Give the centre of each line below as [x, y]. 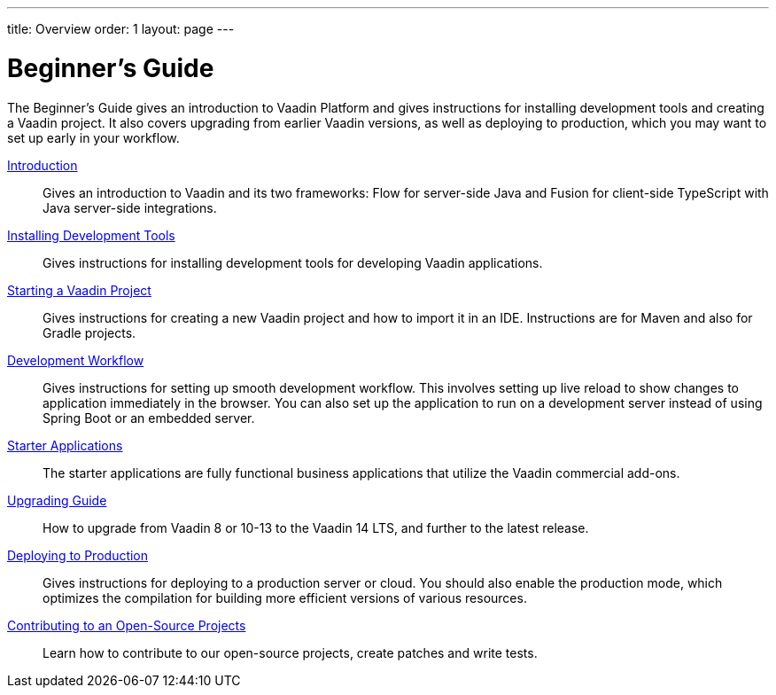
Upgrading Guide [57, 500]
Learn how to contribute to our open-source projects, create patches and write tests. [290, 652]
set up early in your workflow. [93, 137]
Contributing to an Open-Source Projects [127, 625]
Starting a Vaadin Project [79, 290]
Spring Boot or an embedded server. [149, 418]
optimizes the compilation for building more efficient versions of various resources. [285, 597]
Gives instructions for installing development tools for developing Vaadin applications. [293, 262]
